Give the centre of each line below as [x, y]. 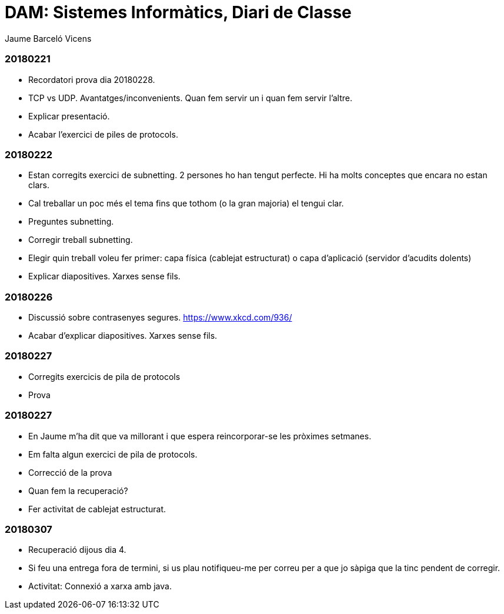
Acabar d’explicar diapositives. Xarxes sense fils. [123, 336]
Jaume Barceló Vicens [48, 38]
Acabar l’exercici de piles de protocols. [103, 134]
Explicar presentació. [69, 116]
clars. [39, 185]
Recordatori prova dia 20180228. [92, 79]
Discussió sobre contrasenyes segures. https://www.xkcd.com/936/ [160, 317]
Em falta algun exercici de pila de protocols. [113, 454]
